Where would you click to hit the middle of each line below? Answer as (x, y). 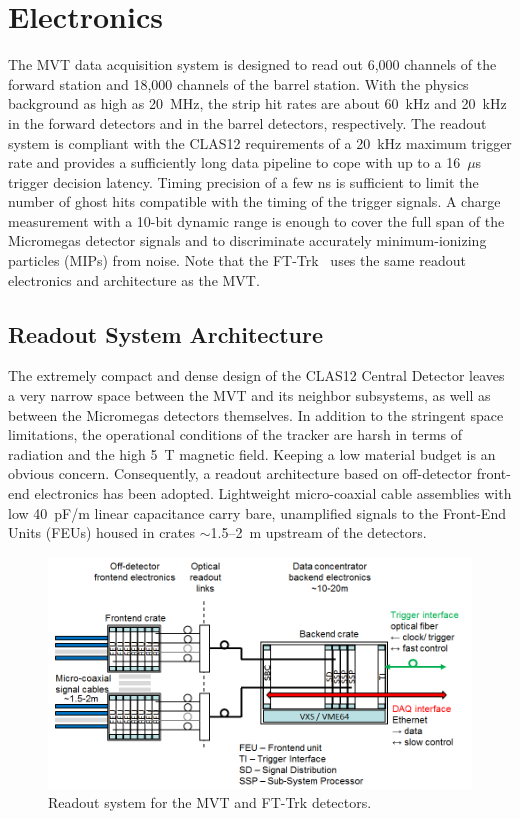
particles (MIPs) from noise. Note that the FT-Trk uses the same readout (237, 260)
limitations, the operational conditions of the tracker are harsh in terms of (235, 434)
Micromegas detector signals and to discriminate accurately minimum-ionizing (247, 240)
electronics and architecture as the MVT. (134, 279)
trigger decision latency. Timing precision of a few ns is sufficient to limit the (243, 181)
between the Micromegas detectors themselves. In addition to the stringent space (256, 414)
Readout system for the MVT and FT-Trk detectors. (210, 802)
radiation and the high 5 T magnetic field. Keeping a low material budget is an (252, 453)
